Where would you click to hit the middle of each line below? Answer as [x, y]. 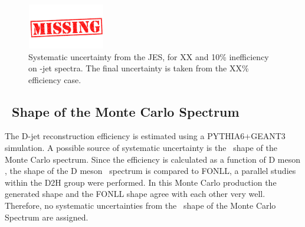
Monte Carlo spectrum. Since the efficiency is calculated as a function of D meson [153, 159]
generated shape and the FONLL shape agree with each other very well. [135, 194]
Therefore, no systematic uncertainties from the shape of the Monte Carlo [140, 205]
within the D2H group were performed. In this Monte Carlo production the [141, 182]
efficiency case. [55, 79]
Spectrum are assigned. [47, 217]
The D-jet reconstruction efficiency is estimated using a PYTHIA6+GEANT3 [145, 136]
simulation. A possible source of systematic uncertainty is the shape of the [141, 148]
